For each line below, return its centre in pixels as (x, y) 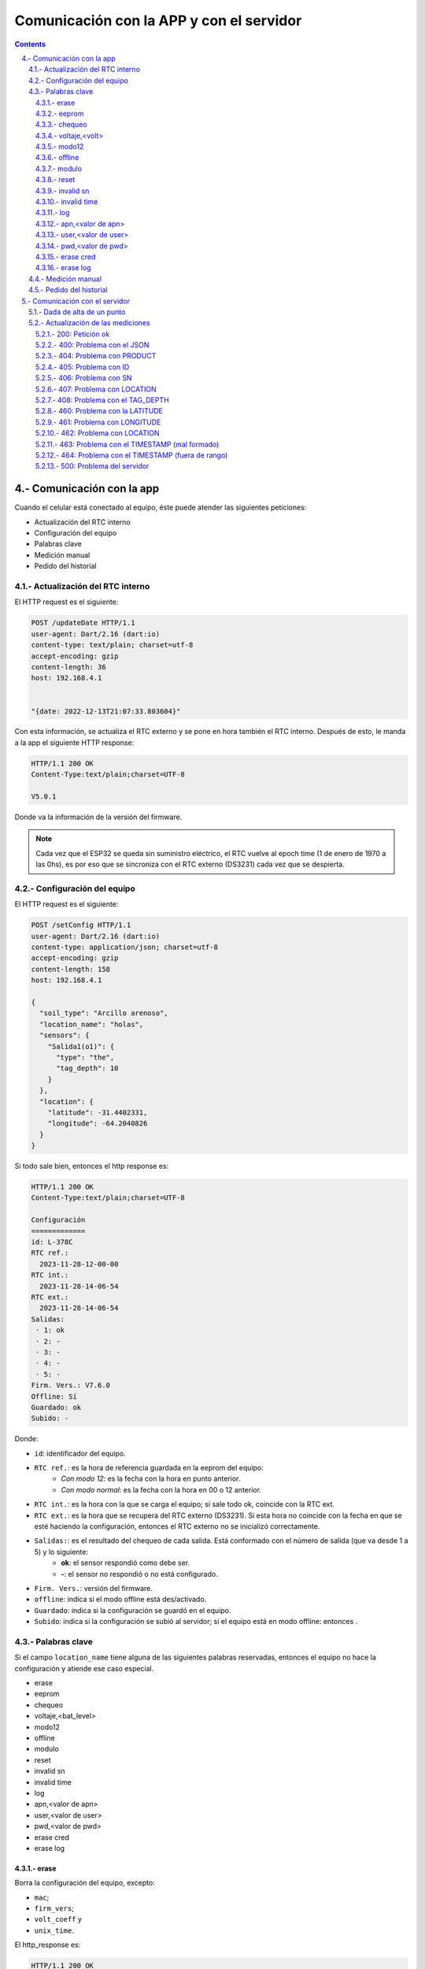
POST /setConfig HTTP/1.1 (81, 925)
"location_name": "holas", (92, 1024)
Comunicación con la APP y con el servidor (158, 20)
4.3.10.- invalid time (67, 202)
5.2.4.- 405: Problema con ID (83, 367)
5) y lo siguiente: (61, 1552)
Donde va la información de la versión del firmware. (98, 817)
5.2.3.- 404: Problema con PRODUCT (96, 356)
